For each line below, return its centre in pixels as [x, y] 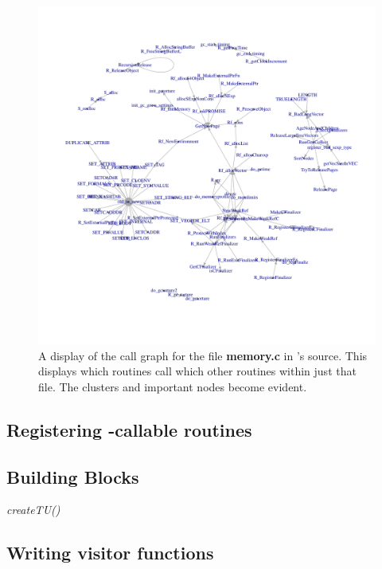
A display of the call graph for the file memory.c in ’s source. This [203, 355]
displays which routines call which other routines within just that [197, 371]
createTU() [33, 510]
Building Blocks [73, 476]
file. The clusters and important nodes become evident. [173, 386]
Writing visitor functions [110, 553]
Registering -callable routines [129, 429]
